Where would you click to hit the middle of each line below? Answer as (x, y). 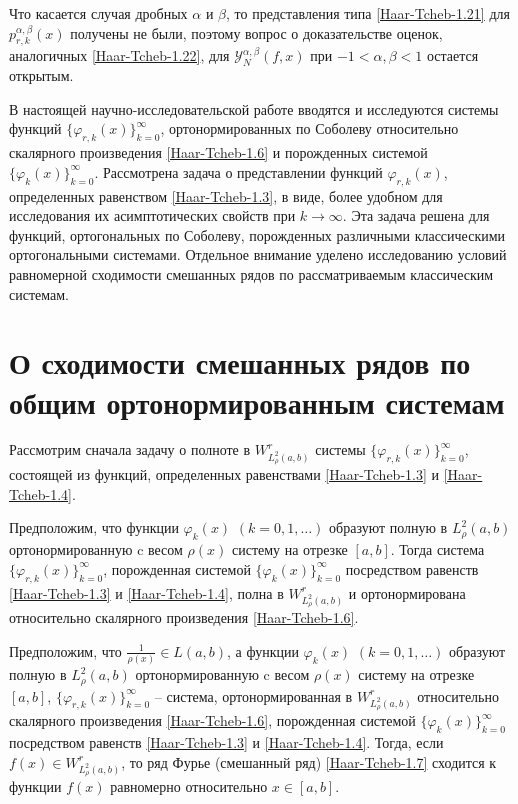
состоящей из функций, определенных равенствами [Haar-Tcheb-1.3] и (224, 474)
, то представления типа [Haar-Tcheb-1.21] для (368, 13)
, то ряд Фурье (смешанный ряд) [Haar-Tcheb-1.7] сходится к (309, 761)
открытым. (41, 75)
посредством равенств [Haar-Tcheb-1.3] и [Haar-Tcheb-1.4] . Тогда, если (226, 742)
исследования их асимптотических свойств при (152, 215)
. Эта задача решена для (416, 215)
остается (452, 55)
